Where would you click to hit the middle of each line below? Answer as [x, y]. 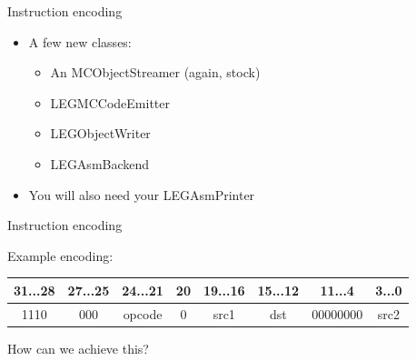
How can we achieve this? [78, 348]
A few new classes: [80, 41]
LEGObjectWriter [100, 133]
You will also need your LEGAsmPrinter [142, 194]
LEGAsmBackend [100, 163]
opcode [143, 313]
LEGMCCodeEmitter [110, 102]
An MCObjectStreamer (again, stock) [155, 72]
